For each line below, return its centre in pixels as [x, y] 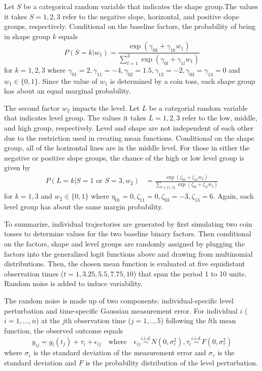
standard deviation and [40, 362]
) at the [48, 320]
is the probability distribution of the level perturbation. [172, 362]
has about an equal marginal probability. [68, 91]
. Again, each [233, 196]
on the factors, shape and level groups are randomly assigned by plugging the [124, 244]
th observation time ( [98, 320]
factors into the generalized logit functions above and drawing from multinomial [128, 253]
